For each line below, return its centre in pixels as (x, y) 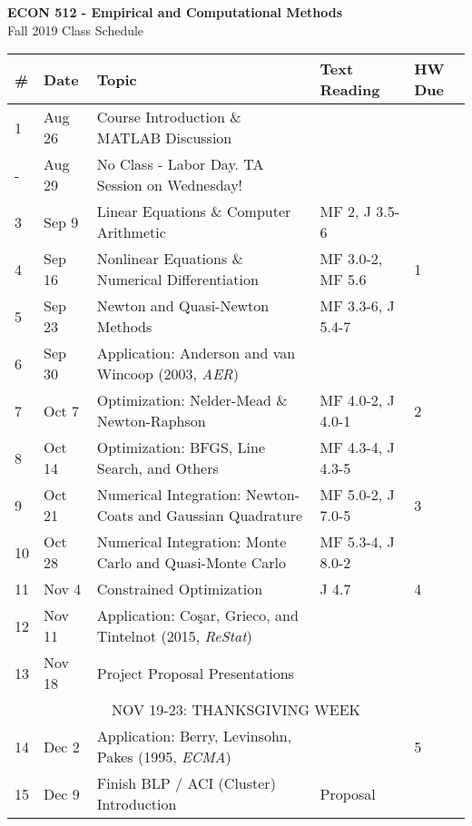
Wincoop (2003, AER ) (167, 374)
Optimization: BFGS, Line (181, 447)
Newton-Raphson (151, 421)
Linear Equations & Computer (194, 211)
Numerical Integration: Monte (192, 542)
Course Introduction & (169, 117)
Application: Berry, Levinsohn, (194, 736)
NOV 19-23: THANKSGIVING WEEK (236, 710)
